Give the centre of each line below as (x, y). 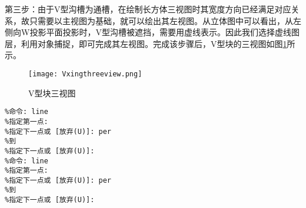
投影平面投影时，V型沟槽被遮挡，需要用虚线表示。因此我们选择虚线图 (164, 32)
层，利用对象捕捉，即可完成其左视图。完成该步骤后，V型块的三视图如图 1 (146, 43)
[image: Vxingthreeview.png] (85, 74)
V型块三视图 (52, 93)
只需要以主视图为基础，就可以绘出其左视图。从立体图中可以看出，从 (161, 20)
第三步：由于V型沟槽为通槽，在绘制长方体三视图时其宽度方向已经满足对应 (148, 9)
